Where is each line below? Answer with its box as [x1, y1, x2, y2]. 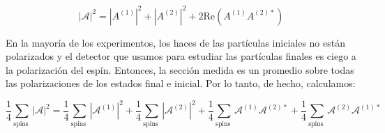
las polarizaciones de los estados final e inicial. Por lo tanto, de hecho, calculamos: [6, 76, 356, 91]
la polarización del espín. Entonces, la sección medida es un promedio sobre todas [6, 62, 354, 77]
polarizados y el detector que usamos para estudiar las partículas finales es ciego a [6, 49, 356, 63]
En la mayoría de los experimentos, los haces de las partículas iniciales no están [6, 35, 345, 49]
